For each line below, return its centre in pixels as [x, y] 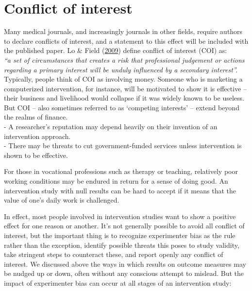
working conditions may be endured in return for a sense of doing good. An [116, 181]
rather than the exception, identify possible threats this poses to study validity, [122, 245]
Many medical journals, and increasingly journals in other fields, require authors [123, 31]
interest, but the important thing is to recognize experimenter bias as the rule [120, 235]
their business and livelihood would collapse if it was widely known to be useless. [124, 98]
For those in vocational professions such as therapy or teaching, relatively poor [121, 171]
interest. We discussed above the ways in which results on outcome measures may [125, 264]
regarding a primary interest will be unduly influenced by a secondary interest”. [121, 69]
